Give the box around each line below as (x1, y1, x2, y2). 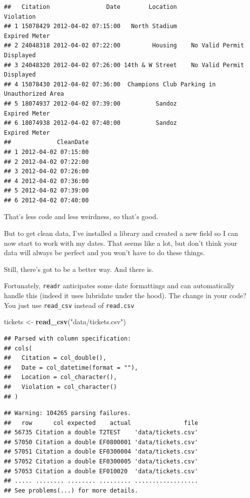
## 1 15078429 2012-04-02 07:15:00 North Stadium (4, 23, 177, 30)
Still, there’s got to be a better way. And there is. (4, 264, 154, 274)
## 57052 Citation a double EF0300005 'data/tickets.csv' (4, 458, 198, 465)
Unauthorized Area (4, 90, 64, 98)
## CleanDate (4, 139, 89, 146)
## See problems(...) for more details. (4, 487, 139, 494)
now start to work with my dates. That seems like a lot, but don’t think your (4, 237, 238, 248)
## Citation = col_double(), (4, 354, 107, 362)
